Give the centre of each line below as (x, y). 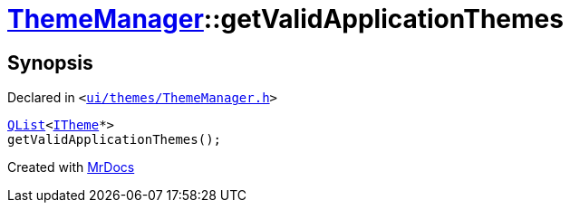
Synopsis (50, 62)
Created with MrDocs (71, 167)
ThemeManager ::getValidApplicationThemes (285, 19)
